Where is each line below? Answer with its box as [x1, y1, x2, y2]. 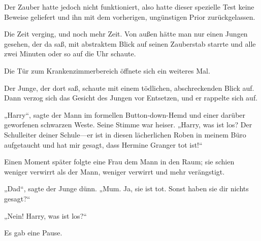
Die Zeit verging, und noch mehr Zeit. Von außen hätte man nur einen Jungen [4, 28, 248, 39]
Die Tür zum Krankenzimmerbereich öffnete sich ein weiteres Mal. [4, 65, 210, 76]
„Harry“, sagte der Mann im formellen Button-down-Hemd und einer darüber [4, 109, 246, 120]
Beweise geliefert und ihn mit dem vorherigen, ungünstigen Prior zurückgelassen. [4, 11, 255, 22]
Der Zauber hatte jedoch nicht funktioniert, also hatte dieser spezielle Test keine [4, 2, 254, 12]
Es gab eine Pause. [4, 227, 62, 238]
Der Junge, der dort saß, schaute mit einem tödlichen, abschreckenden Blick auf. [4, 82, 254, 93]
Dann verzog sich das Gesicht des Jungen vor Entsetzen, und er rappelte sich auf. [4, 92, 258, 103]
